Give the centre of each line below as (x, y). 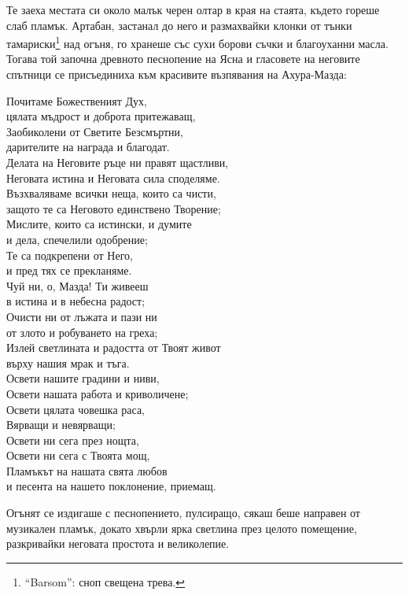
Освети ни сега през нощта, (73, 440)
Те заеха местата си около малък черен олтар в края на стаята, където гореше (193, 9)
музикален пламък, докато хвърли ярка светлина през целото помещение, (182, 528)
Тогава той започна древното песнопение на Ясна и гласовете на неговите (183, 59)
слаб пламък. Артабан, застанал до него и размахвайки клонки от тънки (179, 25)
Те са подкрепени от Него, (70, 255)
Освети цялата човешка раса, (76, 409)
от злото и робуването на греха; (82, 332)
